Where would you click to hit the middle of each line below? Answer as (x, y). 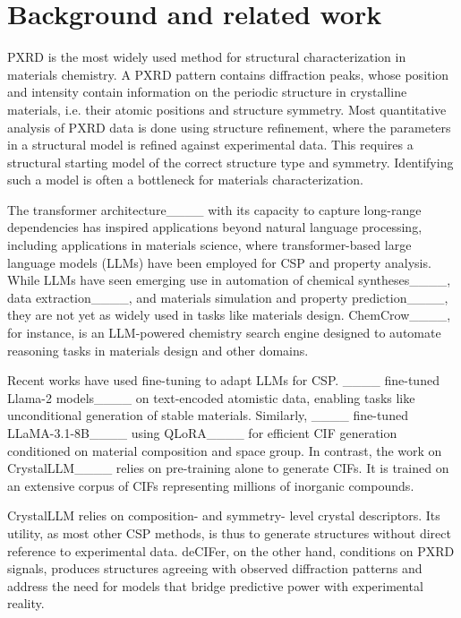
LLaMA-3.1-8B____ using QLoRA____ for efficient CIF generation (202, 433)
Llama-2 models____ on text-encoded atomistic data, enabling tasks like (211, 397)
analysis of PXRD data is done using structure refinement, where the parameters (229, 127)
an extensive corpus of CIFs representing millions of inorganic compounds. (211, 485)
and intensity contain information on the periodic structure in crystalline (207, 92)
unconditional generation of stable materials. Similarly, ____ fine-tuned (208, 415)
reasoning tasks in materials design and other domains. (158, 350)
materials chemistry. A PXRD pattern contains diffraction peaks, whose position (228, 74)
